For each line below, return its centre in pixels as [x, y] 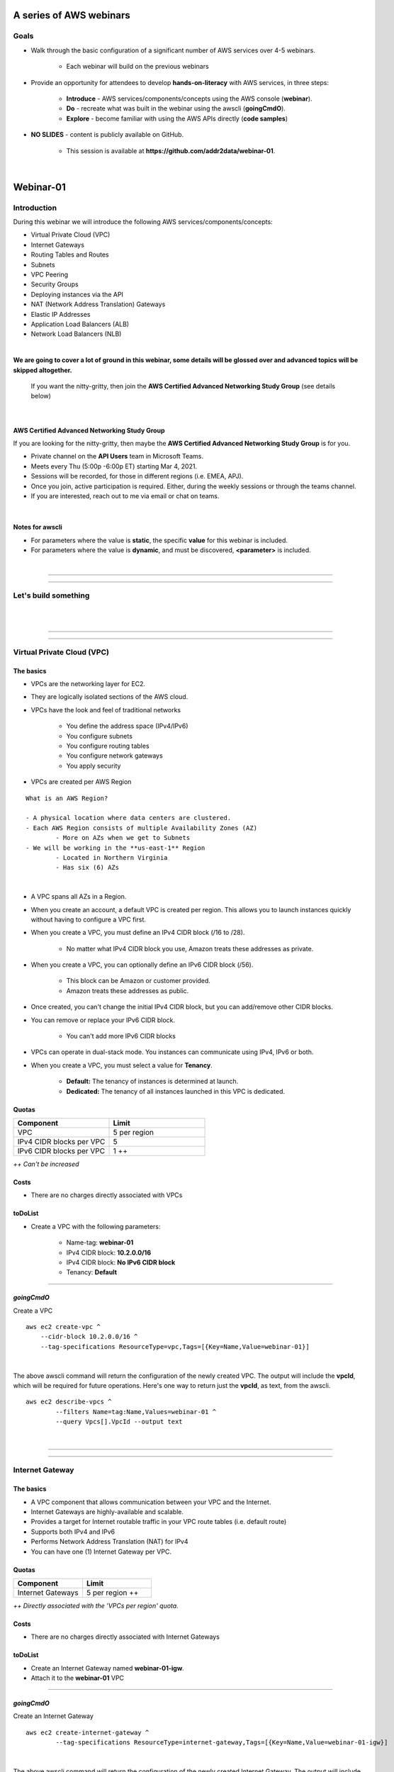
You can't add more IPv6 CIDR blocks [121, 1036]
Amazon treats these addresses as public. [128, 991]
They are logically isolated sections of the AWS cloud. [109, 697]
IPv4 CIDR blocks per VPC [61, 1141]
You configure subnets [99, 736]
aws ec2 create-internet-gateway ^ [88, 1732]
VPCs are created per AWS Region [81, 782]
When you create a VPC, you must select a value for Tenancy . [122, 1065]
